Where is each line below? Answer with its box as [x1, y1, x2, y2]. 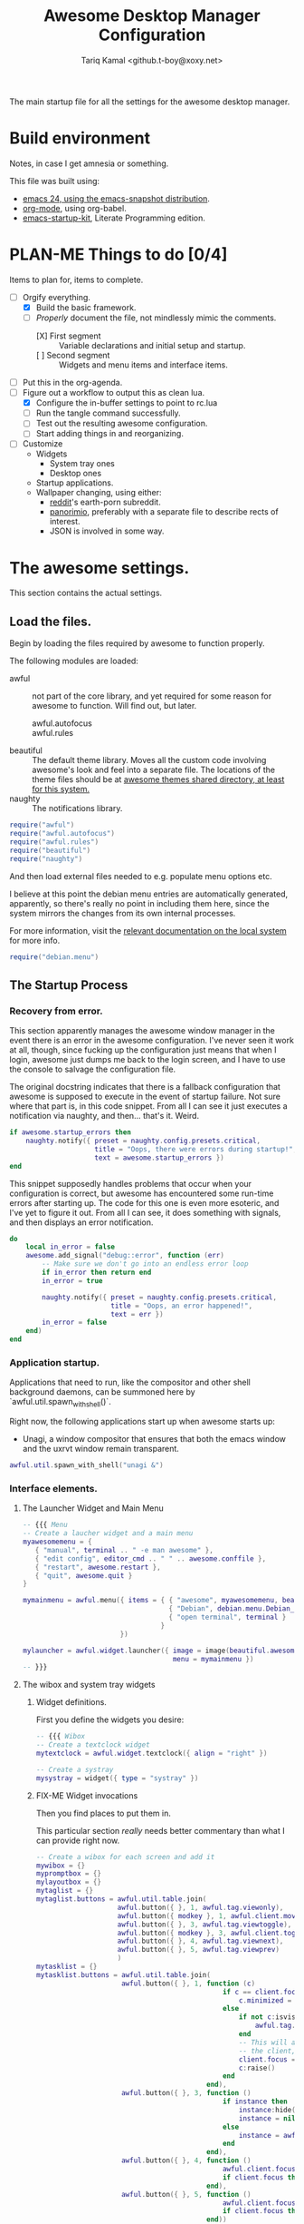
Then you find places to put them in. [35, 1808, 172, 1818]
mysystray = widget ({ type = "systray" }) [35, 1773, 199, 1783]
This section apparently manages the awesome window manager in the [9, 1025, 276, 1036]
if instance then [222, 2097, 288, 2106]
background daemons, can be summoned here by [9, 1386, 196, 1397]
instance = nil [238, 2113, 296, 2123]
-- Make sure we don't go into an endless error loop [42, 1259, 249, 1269]
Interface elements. [9, 1482, 98, 1494]
